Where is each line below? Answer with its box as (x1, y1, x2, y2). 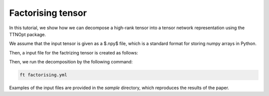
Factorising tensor (9, 7, 87, 18)
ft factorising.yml (19, 72, 67, 78)
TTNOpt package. (9, 31, 46, 37)
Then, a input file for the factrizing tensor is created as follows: (9, 49, 138, 55)
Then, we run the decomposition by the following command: (9, 59, 133, 65)
